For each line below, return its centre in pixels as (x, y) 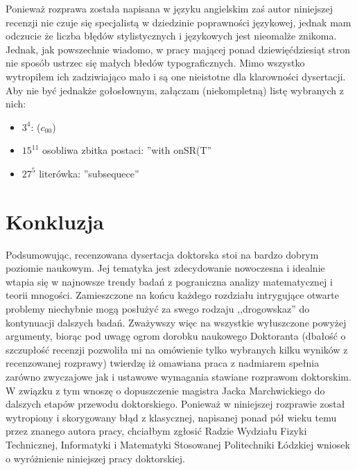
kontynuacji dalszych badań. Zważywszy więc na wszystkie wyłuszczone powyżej (176, 322)
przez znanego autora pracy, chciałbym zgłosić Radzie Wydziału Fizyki (156, 431)
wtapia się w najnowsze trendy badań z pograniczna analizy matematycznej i (169, 281)
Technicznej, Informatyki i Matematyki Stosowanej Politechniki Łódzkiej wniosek (178, 444)
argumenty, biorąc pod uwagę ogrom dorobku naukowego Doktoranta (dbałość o (176, 336)
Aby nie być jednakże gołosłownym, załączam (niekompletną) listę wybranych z (175, 90)
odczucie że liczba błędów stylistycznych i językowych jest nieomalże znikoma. (171, 36)
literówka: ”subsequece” (89, 173)
